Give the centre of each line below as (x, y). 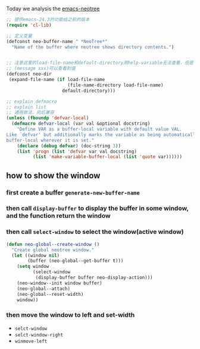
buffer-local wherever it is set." (50, 140)
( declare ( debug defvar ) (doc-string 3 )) (69, 146)
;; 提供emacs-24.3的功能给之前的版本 (48, 20)
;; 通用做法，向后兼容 (30, 113)
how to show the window (53, 175)
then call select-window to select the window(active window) (95, 232)
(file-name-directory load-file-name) (115, 85)
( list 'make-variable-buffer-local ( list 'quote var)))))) (107, 157)
